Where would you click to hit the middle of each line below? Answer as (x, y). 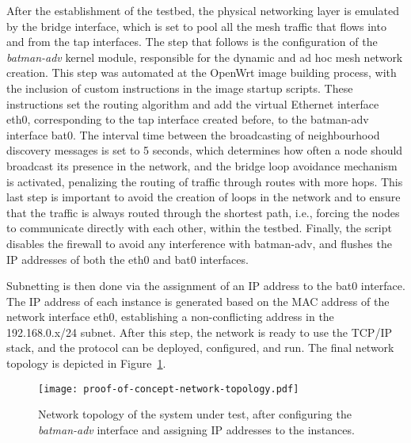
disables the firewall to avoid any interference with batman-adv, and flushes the (199, 243)
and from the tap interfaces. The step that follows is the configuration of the (192, 42)
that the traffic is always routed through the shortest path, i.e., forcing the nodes (203, 212)
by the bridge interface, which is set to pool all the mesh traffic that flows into (196, 26)
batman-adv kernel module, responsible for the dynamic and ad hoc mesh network (205, 57)
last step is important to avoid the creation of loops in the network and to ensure (204, 197)
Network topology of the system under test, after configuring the (195, 414)
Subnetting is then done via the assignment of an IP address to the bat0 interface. (206, 286)
